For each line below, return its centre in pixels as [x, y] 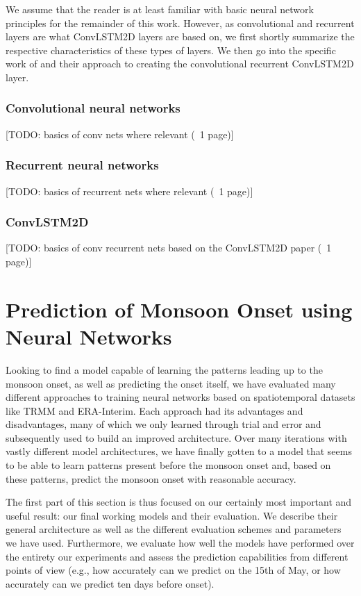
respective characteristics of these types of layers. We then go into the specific [171, 50]
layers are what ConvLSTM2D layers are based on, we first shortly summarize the [180, 36]
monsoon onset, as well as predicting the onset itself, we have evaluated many [171, 383]
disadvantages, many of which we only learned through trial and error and [163, 424]
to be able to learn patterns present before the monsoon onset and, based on [168, 465]
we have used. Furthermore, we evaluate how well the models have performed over [180, 543]
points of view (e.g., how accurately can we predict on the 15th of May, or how [173, 570]
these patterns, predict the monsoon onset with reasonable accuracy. [151, 478]
